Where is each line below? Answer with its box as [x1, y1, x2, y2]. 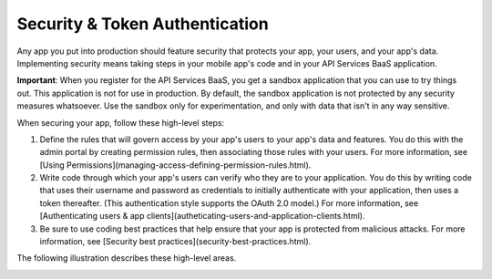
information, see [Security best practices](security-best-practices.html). [39, 236, 312, 247]
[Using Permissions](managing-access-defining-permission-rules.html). [39, 160, 312, 170]
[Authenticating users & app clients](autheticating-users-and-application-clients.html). [39, 211, 365, 222]
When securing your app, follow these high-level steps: [16, 117, 225, 128]
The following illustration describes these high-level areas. [16, 253, 237, 263]
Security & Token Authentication [16, 14, 269, 34]
